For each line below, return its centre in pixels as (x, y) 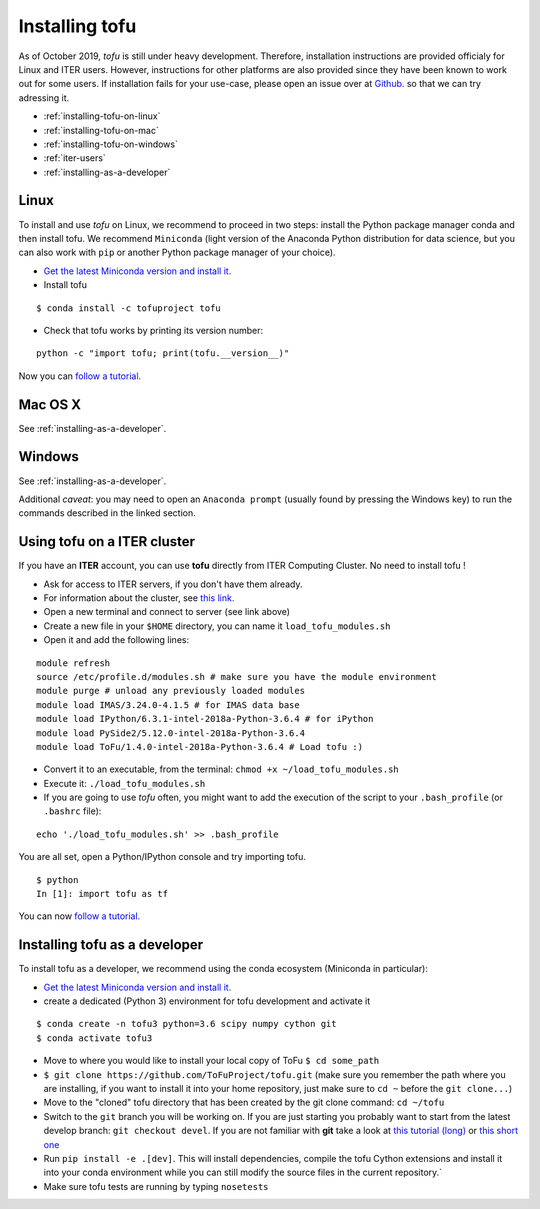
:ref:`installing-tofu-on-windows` (111, 144)
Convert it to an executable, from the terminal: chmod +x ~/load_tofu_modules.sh (221, 769)
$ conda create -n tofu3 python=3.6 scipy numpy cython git (186, 1024)
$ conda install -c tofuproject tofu (129, 308)
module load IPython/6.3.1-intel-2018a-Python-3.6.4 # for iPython (205, 719)
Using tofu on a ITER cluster (106, 541)
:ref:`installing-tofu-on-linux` (102, 116)
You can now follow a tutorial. (79, 916)
